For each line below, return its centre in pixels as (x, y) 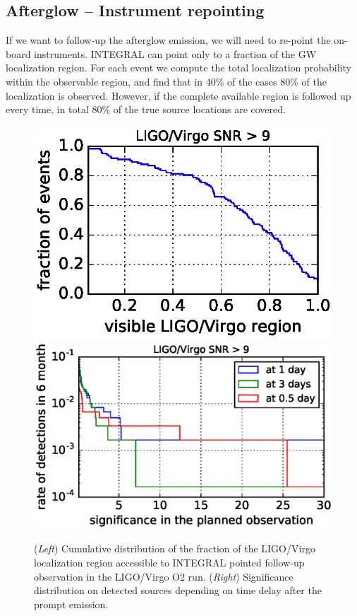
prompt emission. (71, 604)
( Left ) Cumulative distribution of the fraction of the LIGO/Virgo (175, 548)
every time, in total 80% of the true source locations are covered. (146, 109)
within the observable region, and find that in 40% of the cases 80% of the (166, 81)
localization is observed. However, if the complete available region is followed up (178, 95)
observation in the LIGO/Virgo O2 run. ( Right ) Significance (164, 576)
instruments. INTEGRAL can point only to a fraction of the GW (175, 53)
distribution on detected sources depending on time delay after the (178, 590)
